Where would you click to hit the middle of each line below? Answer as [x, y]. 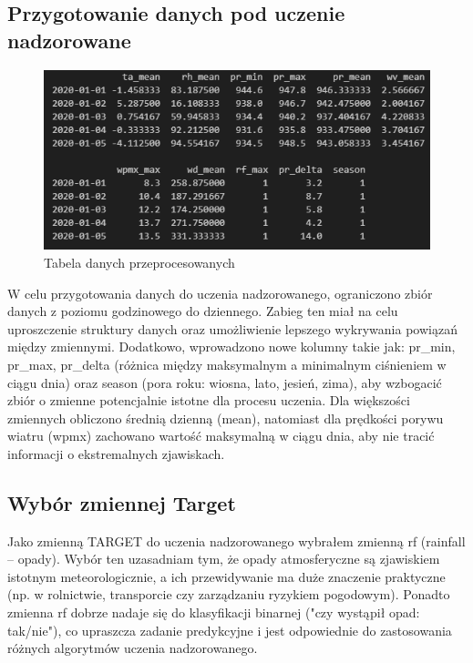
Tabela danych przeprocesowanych [139, 262]
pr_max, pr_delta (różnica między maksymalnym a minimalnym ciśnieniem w [227, 364]
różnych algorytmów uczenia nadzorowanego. [133, 648]
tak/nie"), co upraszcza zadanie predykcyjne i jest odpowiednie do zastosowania [230, 630]
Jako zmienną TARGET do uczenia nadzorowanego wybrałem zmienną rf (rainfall [236, 541]
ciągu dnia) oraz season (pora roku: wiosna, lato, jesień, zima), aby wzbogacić [225, 382]
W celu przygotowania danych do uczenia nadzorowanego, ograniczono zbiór [220, 293]
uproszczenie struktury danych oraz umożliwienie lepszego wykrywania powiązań [232, 328]
